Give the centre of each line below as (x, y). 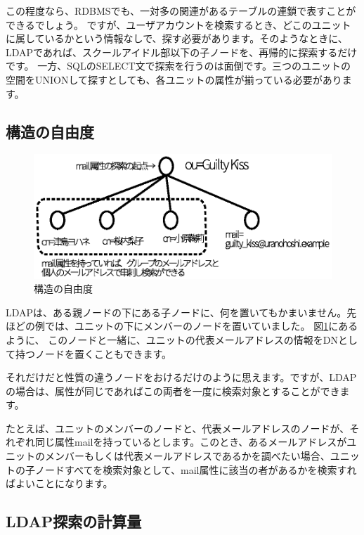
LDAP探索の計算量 (74, 521)
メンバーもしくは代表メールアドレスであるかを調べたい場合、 (187, 456)
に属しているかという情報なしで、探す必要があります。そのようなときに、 (177, 38)
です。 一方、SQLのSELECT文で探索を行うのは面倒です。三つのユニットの (178, 66)
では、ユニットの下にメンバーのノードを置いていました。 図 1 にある (201, 326)
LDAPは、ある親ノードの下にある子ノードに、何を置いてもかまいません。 (176, 312)
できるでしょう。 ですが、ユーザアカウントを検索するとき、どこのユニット (178, 24)
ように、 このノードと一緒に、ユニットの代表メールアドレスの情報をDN (172, 339)
